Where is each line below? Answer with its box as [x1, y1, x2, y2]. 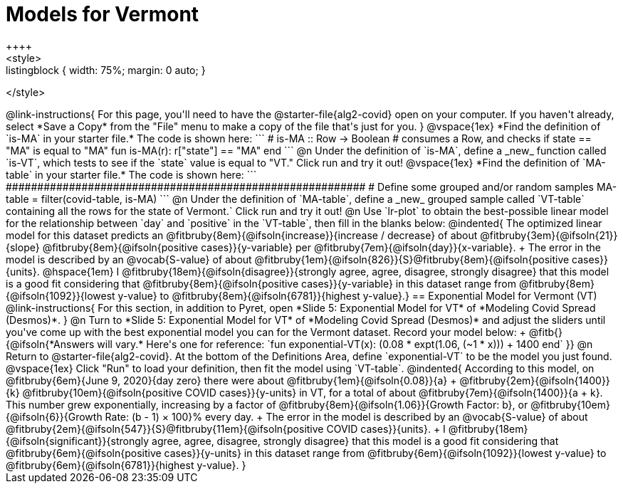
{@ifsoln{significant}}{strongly [6, 434, 150, 447]
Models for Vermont [6, 2, 199, 26]
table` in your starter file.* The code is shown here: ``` [6, 168, 257, 181]
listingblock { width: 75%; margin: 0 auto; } [6, 63, 206, 76]
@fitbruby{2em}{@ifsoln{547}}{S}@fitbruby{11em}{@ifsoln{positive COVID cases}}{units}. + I [6, 422, 446, 435]
